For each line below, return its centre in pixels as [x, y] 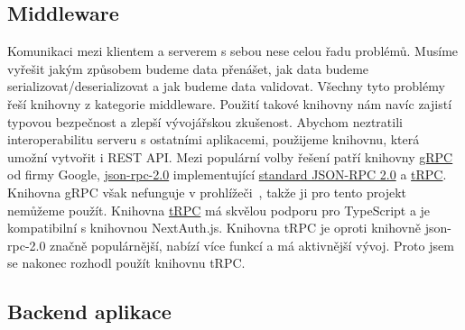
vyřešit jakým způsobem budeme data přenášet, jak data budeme [188, 68]
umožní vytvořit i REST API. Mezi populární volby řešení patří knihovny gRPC [230, 156]
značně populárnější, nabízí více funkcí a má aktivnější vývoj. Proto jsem [252, 245]
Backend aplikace [89, 312]
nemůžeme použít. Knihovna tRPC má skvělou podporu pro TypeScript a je [219, 210]
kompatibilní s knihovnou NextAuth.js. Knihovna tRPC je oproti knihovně [214, 228]
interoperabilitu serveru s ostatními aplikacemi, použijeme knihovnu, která [214, 139]
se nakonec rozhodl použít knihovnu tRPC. [126, 263]
